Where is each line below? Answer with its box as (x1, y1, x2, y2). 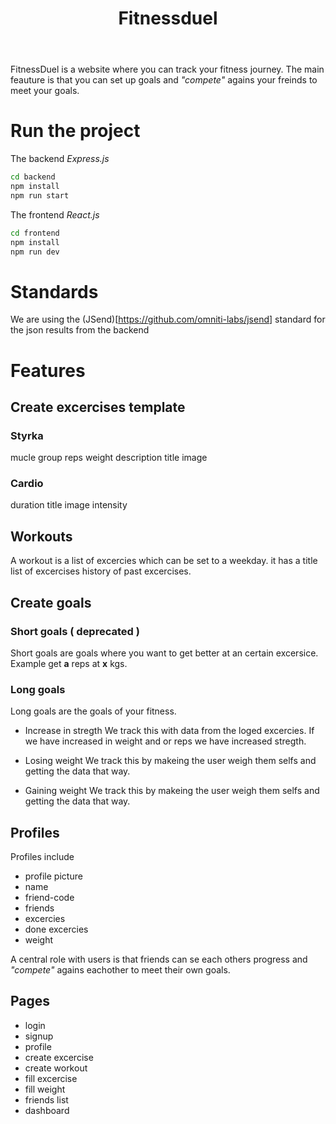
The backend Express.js (10, 153, 110, 165)
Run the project (10, 120, 141, 142)
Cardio (10, 477, 44, 491)
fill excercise (24, 1072, 78, 1084)
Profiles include (10, 851, 75, 863)
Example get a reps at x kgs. (10, 657, 128, 669)
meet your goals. (10, 85, 80, 97)
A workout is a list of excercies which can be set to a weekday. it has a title (10, 555, 318, 567)
